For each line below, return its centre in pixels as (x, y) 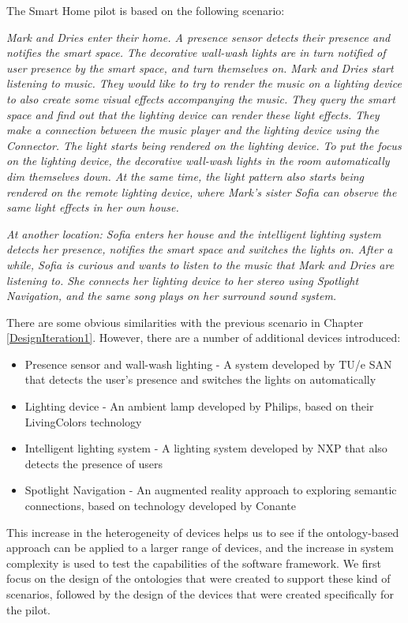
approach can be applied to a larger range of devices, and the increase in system (200, 548)
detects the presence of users (94, 463)
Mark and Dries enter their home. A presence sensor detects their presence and (198, 37)
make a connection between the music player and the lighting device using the (193, 130)
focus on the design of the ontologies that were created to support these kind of (198, 578)
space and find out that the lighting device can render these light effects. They (193, 114)
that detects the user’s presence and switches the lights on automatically (200, 379)
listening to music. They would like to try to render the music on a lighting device (204, 83)
